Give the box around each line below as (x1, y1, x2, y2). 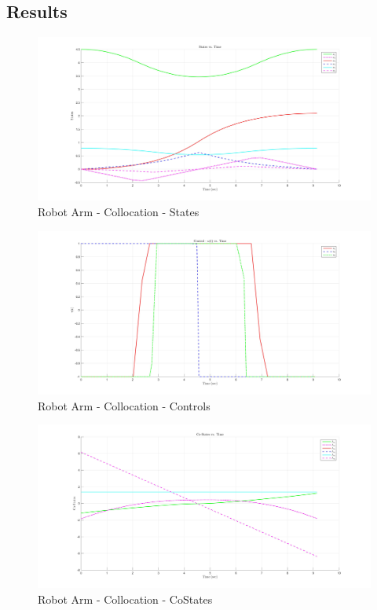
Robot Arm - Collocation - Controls (38, 397, 210, 413)
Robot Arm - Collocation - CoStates (38, 590, 213, 607)
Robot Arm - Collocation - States (38, 204, 199, 220)
